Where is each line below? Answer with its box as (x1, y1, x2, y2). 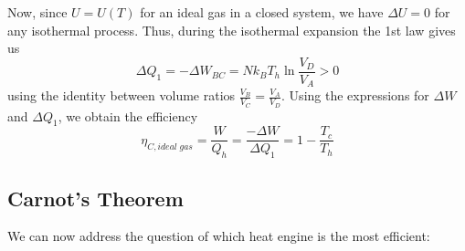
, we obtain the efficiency (58, 106, 198, 125)
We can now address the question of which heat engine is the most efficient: (7, 226, 430, 246)
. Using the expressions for (281, 86, 429, 105)
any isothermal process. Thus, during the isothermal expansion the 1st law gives (7, 20, 456, 39)
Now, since (7, 3, 68, 21)
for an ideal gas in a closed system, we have (140, 3, 384, 21)
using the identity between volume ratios (7, 86, 236, 105)
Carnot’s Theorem (7, 183, 184, 212)
